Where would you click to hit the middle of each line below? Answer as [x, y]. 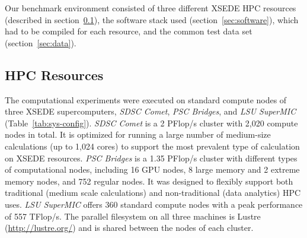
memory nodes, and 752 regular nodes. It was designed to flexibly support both [149, 181]
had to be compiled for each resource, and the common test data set [129, 31]
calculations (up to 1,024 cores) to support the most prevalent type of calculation [152, 146]
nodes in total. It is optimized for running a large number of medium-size [138, 134]
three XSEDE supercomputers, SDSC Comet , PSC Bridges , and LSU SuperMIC [151, 111]
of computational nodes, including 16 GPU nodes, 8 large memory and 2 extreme [152, 169]
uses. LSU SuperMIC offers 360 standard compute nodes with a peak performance [154, 204]
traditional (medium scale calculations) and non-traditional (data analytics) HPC [153, 193]
